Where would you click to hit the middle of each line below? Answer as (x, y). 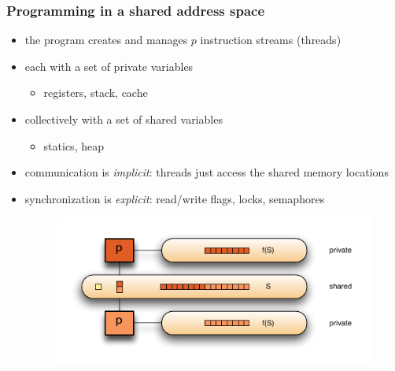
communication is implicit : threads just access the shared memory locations (207, 172)
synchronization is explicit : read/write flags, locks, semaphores (175, 198)
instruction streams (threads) (271, 40)
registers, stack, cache (96, 93)
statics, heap (74, 145)
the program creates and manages (106, 40)
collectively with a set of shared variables (124, 119)
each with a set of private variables (109, 66)
